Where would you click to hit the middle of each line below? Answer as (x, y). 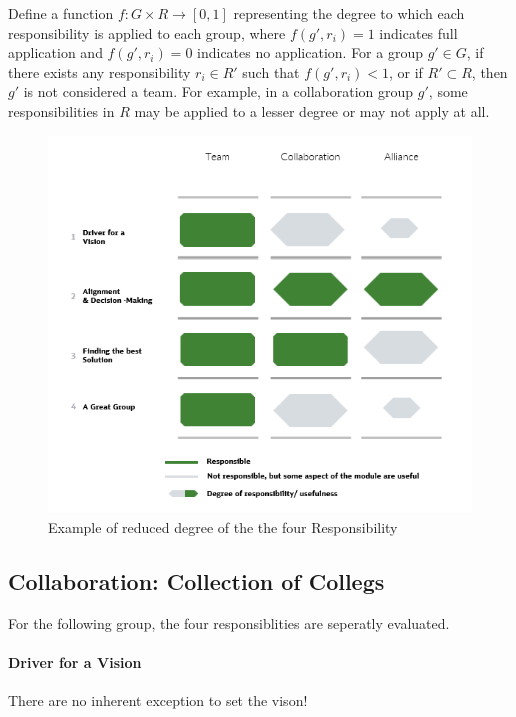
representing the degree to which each (349, 13)
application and (55, 52)
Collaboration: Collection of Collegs (196, 580)
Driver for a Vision (75, 661)
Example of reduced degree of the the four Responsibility (223, 526)
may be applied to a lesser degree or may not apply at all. (312, 110)
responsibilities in (61, 110)
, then (489, 71)
